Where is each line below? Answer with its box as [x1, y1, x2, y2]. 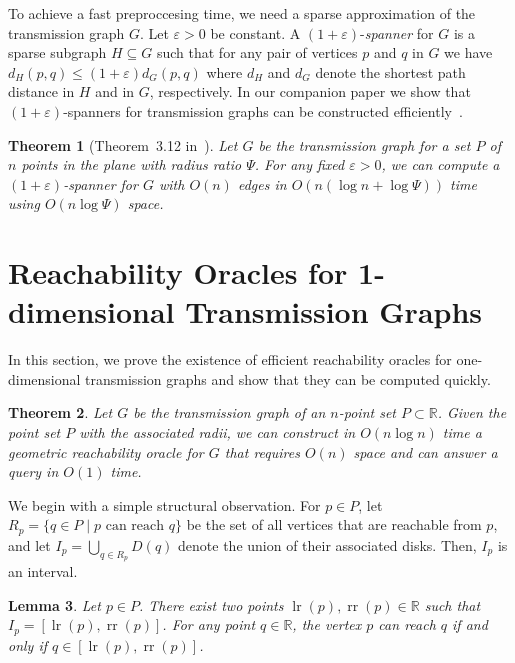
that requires [224, 441, 300, 462]
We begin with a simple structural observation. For [8, 494, 321, 515]
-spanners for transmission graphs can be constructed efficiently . [63, 100, 463, 121]
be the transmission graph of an [133, 402, 326, 423]
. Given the [437, 402, 507, 423]
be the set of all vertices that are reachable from [186, 514, 482, 535]
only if [8, 634, 48, 655]
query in [8, 461, 59, 482]
